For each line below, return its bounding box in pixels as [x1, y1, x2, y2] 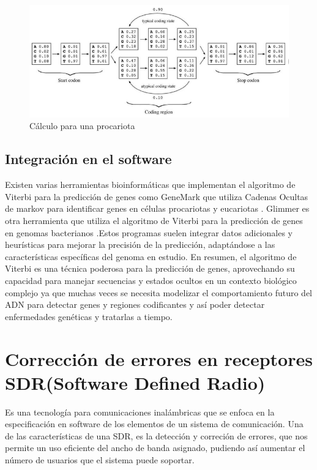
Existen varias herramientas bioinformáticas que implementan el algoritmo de [5, 178, 296, 191]
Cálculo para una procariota [29, 119, 135, 132]
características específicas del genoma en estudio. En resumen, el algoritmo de [5, 250, 297, 263]
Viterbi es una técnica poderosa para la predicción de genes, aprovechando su [5, 262, 295, 275]
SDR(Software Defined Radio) [5, 370, 266, 395]
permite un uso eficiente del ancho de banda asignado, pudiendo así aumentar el [5, 441, 305, 454]
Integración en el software [5, 149, 172, 168]
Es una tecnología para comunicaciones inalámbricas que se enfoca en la [5, 405, 275, 418]
